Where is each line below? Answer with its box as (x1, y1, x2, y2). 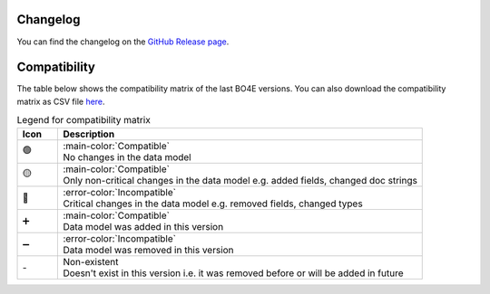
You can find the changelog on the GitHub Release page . (16, 36, 230, 47)
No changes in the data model (63, 150, 191, 163)
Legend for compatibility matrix (16, 114, 152, 127)
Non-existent (63, 255, 119, 268)
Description (63, 128, 115, 140)
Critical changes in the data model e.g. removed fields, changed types (63, 197, 363, 210)
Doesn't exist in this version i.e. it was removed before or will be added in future (63, 267, 404, 280)
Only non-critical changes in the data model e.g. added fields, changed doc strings (63, 174, 417, 186)
